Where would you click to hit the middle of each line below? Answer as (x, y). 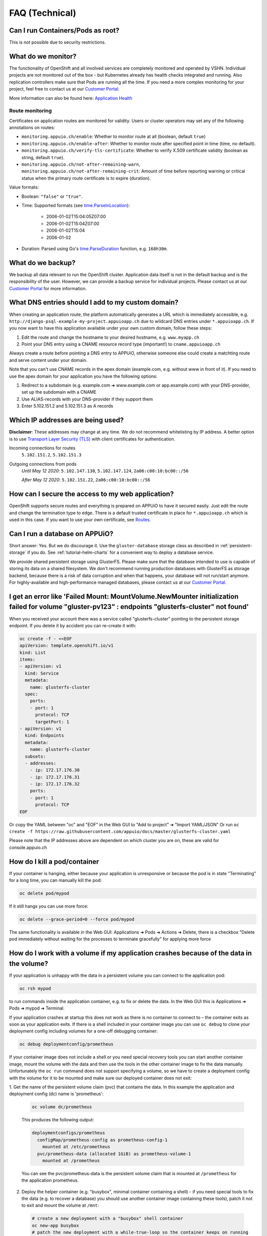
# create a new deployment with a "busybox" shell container (108, 1218)
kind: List (33, 652)
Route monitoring (30, 111)
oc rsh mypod (35, 988)
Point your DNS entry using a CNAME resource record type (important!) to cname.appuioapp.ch (121, 344)
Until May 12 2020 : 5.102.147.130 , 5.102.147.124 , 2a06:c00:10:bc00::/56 (105, 471)
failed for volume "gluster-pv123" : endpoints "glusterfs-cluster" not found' (129, 607)
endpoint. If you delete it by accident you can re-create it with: (73, 625)
